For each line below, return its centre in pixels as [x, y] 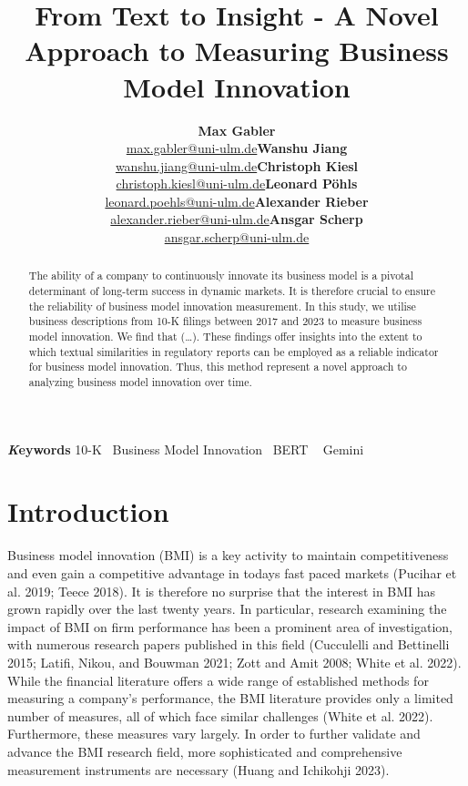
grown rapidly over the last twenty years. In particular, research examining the [227, 609]
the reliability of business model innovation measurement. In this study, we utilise [222, 306]
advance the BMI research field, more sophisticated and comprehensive [205, 751]
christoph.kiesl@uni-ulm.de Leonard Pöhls [237, 184]
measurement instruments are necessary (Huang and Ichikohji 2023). [198, 769]
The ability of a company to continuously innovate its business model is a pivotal [221, 276]
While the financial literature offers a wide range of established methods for [218, 680]
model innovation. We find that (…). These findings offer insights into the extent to [225, 337]
